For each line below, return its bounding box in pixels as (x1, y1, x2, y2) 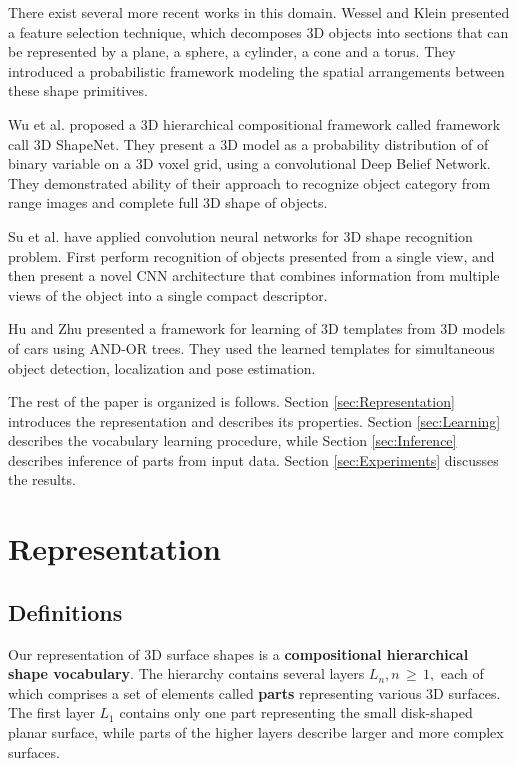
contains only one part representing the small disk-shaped (119, 702, 473, 723)
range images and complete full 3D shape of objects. (8, 192, 328, 213)
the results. (8, 469, 76, 490)
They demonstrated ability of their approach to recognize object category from (8, 172, 491, 193)
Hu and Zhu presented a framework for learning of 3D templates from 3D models (8, 318, 506, 339)
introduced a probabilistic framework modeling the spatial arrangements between (8, 60, 505, 81)
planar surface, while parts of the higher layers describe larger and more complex (8, 722, 504, 743)
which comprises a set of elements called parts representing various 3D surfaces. (8, 682, 501, 703)
